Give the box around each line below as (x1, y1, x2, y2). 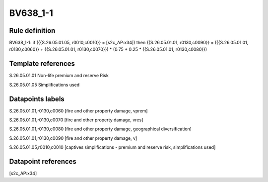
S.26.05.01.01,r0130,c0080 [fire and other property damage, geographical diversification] (9, 126, 192, 132)
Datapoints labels (9, 94, 65, 103)
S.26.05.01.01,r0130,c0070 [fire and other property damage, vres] (9, 117, 143, 123)
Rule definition (9, 26, 56, 35)
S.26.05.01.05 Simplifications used (9, 82, 80, 88)
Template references (9, 60, 75, 68)
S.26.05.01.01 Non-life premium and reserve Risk (9, 73, 109, 79)
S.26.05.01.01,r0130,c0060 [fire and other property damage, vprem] (9, 107, 148, 114)
